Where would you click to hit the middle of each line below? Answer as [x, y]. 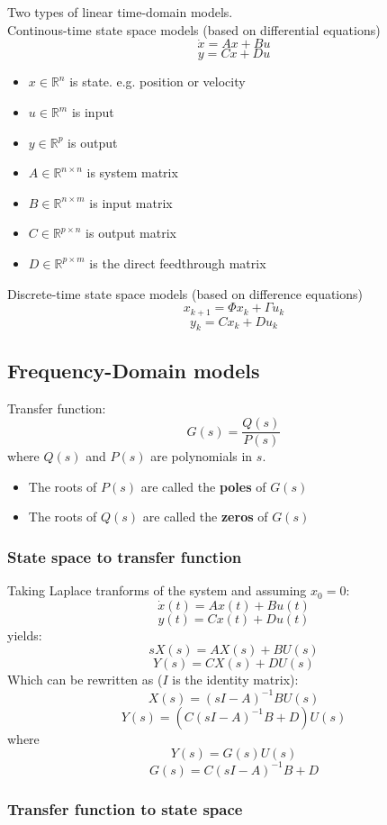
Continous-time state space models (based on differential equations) [194, 29]
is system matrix [132, 172]
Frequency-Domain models [134, 370]
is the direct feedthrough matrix [178, 263]
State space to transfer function [125, 556]
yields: [25, 635]
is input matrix [131, 202]
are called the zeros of [205, 517]
